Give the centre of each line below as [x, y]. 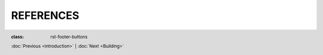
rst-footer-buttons [69, 37]
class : [17, 37]
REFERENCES [45, 15]
